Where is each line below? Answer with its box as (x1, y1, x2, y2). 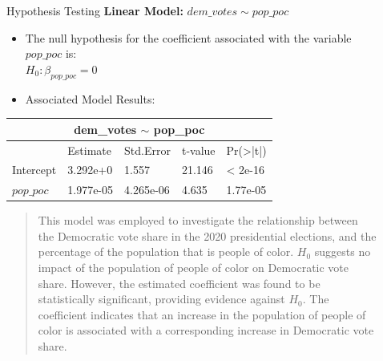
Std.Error (124, 141, 171, 158)
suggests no (314, 243, 371, 260)
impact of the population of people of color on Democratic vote (38, 259, 349, 276)
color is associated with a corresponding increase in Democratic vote (38, 322, 374, 339)
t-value (181, 141, 216, 158)
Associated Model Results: (25, 90, 155, 107)
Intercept (12, 161, 57, 178)
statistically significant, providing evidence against (38, 290, 285, 307)
